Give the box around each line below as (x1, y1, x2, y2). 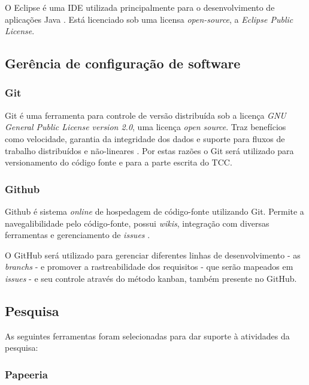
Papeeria (5, 366, 48, 381)
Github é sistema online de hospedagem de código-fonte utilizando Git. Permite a (5, 204, 304, 217)
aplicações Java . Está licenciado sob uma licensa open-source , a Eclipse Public (5, 13, 293, 25)
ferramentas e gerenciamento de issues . (5, 228, 150, 241)
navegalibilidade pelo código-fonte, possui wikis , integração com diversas (5, 216, 269, 229)
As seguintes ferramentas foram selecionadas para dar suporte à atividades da (5, 329, 290, 342)
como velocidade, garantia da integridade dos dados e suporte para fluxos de (5, 132, 285, 145)
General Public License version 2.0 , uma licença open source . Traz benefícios (5, 121, 286, 133)
